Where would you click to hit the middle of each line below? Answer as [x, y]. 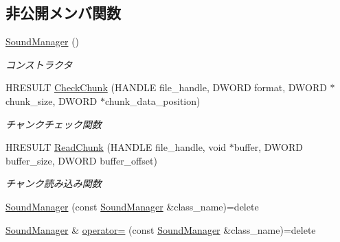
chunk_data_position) [152, 100]
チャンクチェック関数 [54, 124]
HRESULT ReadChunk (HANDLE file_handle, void [116, 147]
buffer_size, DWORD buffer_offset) [81, 160]
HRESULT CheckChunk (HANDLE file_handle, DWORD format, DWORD [166, 87]
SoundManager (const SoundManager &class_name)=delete [132, 206]
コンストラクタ [39, 64]
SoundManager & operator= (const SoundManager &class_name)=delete [161, 229]
